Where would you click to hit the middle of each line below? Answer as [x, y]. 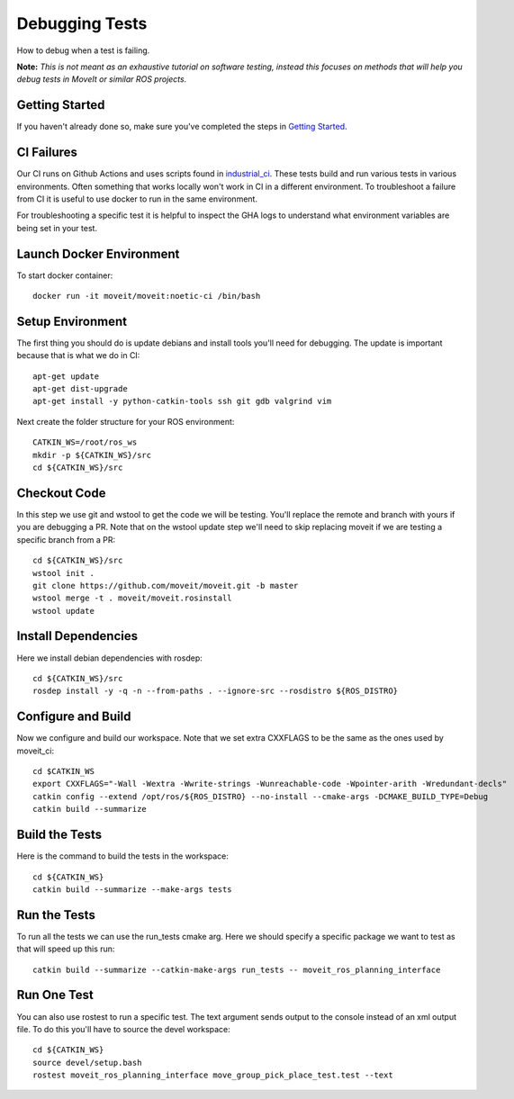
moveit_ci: [35, 751]
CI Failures [47, 153]
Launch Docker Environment [98, 253]
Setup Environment [72, 321]
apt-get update [66, 376]
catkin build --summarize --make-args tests [133, 889]
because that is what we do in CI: [78, 356]
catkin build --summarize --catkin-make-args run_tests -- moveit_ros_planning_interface [237, 969]
